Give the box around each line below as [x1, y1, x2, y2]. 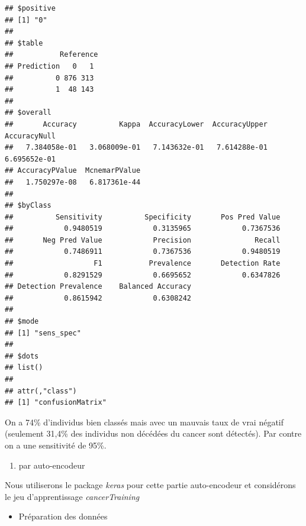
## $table [5, 38, 43, 47]
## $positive [5, 4, 56, 12]
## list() [5, 363, 43, 372]
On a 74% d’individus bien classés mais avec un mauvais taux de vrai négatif [5, 415, 284, 428]
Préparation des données [18, 510, 108, 522]
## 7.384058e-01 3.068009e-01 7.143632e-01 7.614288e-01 [5, 143, 268, 152]
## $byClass [5, 201, 51, 210]
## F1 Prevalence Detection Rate [5, 259, 281, 268]
